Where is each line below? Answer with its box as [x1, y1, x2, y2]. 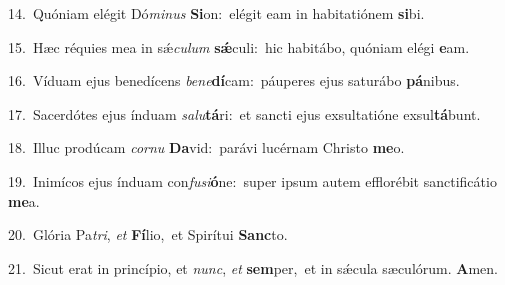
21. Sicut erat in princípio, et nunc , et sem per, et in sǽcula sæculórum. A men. [8, 257, 498, 278]
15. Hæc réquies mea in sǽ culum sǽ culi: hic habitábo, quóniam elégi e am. [8, 36, 470, 57]
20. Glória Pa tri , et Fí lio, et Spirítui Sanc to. [8, 224, 288, 245]
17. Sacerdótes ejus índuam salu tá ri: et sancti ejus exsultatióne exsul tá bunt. [8, 103, 481, 124]
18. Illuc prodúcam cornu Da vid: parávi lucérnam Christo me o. [8, 137, 405, 158]
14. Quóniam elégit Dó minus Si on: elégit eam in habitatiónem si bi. [8, 3, 425, 23]
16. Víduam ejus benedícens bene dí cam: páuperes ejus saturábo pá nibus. [8, 70, 460, 91]
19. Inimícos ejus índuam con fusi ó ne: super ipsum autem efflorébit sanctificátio [8, 170, 497, 191]
